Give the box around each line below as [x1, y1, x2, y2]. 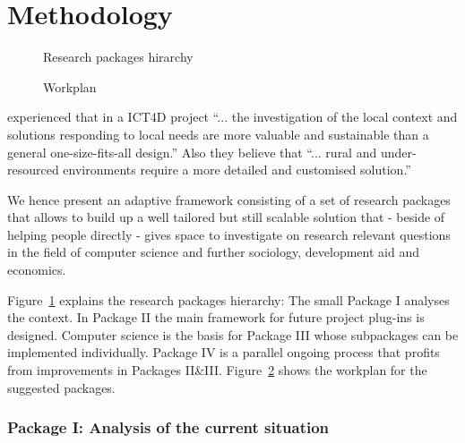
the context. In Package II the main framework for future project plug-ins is [7, 308, 425, 327]
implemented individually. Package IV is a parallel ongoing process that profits [7, 343, 440, 362]
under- [380, 142, 417, 161]
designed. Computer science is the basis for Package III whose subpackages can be [7, 325, 459, 344]
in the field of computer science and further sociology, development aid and [7, 243, 419, 261]
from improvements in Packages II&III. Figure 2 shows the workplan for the [7, 361, 427, 379]
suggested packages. [7, 378, 116, 396]
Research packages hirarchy [43, 47, 194, 66]
